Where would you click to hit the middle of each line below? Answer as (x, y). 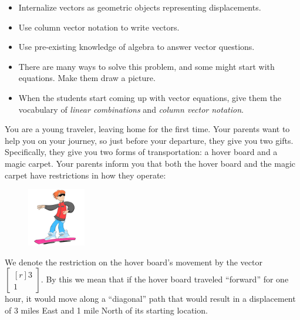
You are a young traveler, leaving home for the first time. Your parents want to (147, 129)
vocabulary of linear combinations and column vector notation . (131, 109)
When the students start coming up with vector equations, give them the (150, 97)
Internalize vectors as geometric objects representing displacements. (140, 7)
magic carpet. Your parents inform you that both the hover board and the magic (150, 163)
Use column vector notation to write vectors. (99, 27)
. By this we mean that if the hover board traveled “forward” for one (165, 279)
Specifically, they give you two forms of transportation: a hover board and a (141, 152)
